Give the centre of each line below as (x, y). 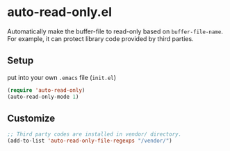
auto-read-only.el (60, 12)
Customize (31, 118)
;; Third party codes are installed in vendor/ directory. (95, 134)
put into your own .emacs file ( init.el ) (62, 77)
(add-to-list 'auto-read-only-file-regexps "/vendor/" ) (90, 141)
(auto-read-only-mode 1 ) (43, 97)
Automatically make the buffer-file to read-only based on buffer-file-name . (115, 31)
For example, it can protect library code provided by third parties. (100, 38)
